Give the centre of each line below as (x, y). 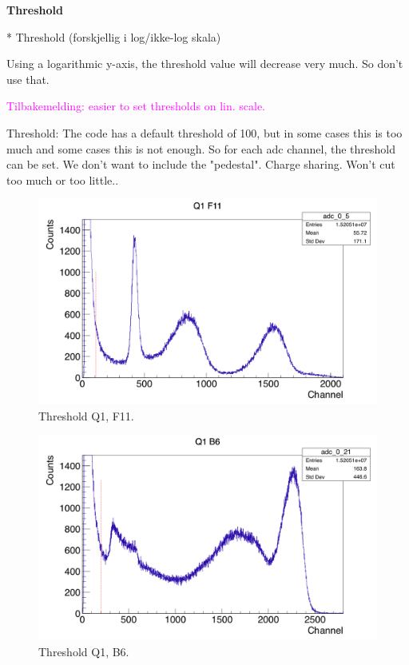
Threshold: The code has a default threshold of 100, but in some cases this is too (204, 132)
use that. (28, 79)
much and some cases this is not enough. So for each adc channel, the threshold (201, 148)
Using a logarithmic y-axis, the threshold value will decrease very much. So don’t (205, 64)
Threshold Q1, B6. (84, 651)
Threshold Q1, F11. (86, 415)
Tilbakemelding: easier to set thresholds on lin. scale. (136, 106)
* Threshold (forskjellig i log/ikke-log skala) (114, 36)
